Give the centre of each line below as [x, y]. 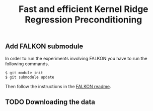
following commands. [27, 64]
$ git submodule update [30, 77]
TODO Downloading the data [50, 102]
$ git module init [24, 73]
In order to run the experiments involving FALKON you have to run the [76, 58]
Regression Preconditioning [83, 20]
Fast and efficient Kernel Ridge [83, 9]
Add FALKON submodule [44, 47]
